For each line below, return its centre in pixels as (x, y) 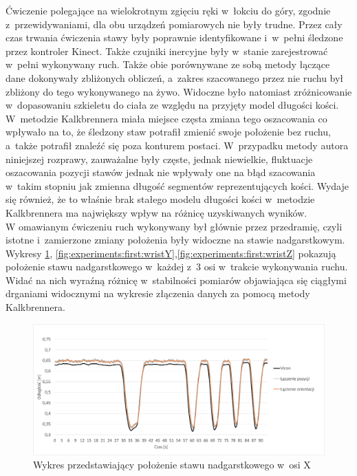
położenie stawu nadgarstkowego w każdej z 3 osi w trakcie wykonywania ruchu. (177, 267)
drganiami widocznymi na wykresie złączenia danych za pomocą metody (158, 293)
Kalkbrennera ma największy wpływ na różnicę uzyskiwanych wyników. (156, 212)
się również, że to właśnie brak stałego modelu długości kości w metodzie (160, 199)
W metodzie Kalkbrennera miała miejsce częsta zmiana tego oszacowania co (166, 118)
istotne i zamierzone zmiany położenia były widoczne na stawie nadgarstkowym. (175, 240)
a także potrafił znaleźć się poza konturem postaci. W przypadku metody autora (177, 145)
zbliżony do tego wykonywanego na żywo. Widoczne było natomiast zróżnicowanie (179, 91)
